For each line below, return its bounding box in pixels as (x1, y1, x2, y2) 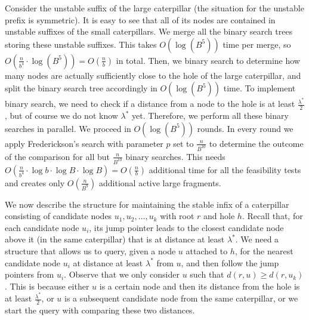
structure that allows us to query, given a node (5, 245, 176, 257)
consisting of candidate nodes (5, 210, 112, 222)
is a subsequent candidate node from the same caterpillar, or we (64, 292, 298, 304)
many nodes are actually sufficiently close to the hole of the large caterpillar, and (5, 69, 301, 81)
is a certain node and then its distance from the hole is (99, 279, 300, 292)
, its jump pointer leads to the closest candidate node (89, 221, 284, 233)
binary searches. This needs (125, 150, 225, 162)
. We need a (235, 233, 279, 245)
